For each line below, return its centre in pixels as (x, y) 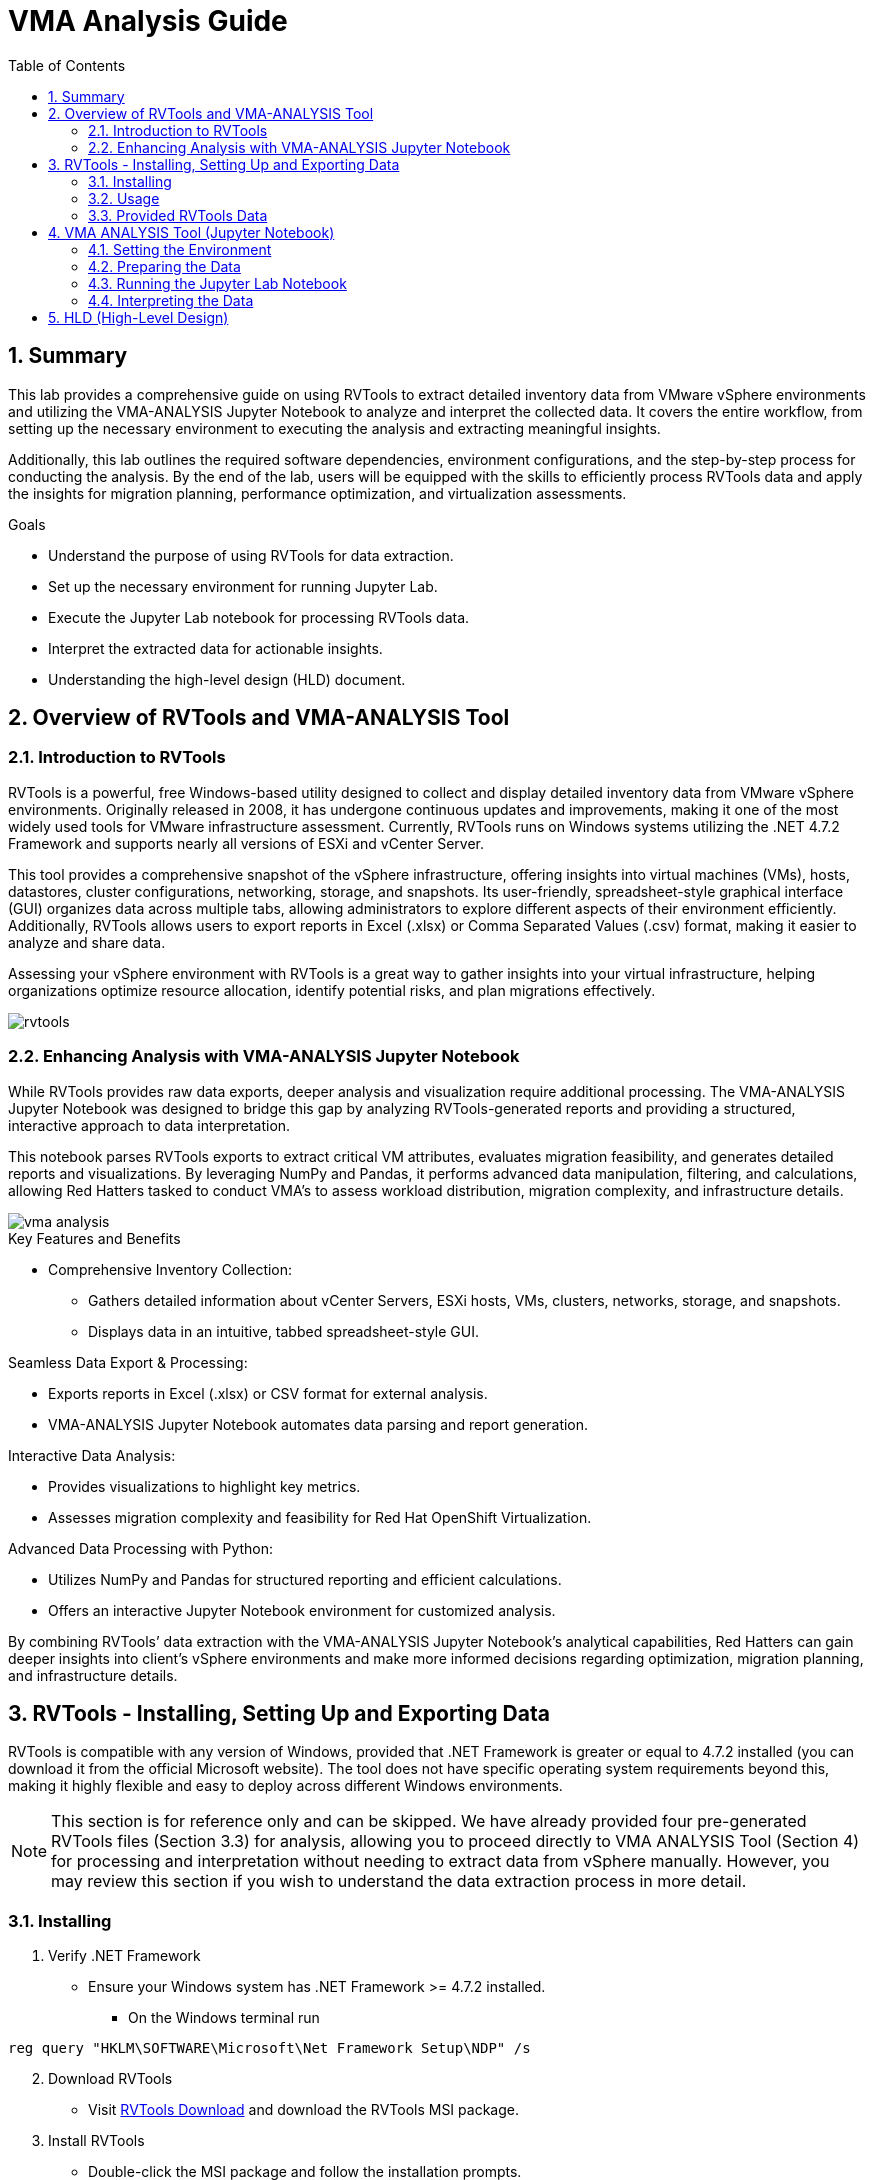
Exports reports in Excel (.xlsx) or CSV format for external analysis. (268, 1393)
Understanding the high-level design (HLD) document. (227, 679)
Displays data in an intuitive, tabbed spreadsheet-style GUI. (283, 1331)
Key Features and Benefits (94, 1238)
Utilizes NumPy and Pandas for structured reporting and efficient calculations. (305, 1579)
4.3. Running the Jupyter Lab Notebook (217, 283)
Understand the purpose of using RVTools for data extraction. (251, 555)
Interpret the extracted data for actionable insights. (215, 648)
